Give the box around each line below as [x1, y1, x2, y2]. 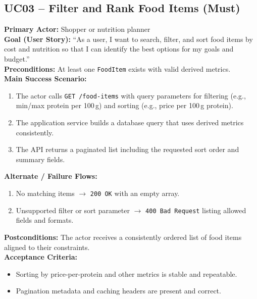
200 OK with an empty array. [90, 188, 180, 198]
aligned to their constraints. [4, 241, 90, 252]
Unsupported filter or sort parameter [16, 205, 130, 215]
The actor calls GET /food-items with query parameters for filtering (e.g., [16, 90, 246, 101]
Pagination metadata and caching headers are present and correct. [16, 285, 221, 296]
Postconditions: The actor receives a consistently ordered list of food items [4, 231, 242, 242]
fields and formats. [16, 215, 74, 225]
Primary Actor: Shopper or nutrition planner [4, 24, 150, 34]
